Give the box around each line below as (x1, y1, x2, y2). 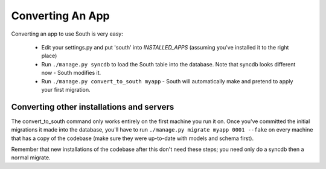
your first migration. (41, 86, 91, 93)
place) (41, 52, 57, 60)
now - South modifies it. (41, 69, 101, 77)
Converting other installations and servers (11, 101, 174, 112)
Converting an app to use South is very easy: (11, 30, 123, 37)
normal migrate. (11, 154, 51, 161)
